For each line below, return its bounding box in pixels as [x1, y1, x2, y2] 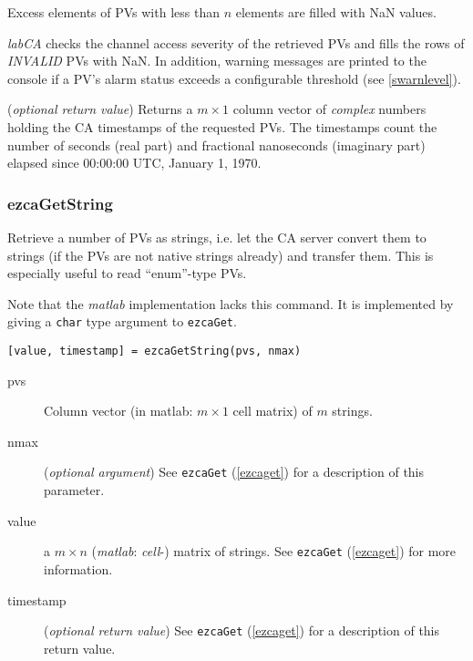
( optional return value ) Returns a [7, 99, 193, 119]
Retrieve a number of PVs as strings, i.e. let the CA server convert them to [7, 227, 427, 246]
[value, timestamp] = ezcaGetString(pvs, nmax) [7, 345, 302, 357]
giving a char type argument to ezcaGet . [7, 312, 237, 331]
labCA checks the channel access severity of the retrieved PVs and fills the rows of [7, 33, 465, 52]
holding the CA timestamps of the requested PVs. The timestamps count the [7, 117, 437, 136]
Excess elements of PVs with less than [7, 3, 220, 21]
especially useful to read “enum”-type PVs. [7, 263, 247, 283]
